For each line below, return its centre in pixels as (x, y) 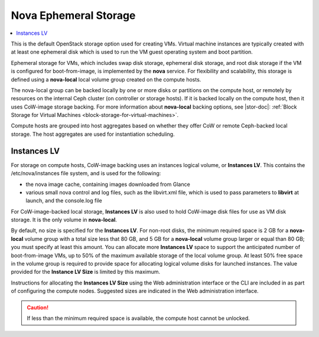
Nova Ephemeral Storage (73, 15)
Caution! (38, 307)
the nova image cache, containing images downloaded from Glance (108, 184)
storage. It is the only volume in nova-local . (64, 220)
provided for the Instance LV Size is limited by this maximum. (86, 272)
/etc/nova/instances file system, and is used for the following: (86, 174)
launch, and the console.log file (64, 201)
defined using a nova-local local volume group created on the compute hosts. (106, 79)
